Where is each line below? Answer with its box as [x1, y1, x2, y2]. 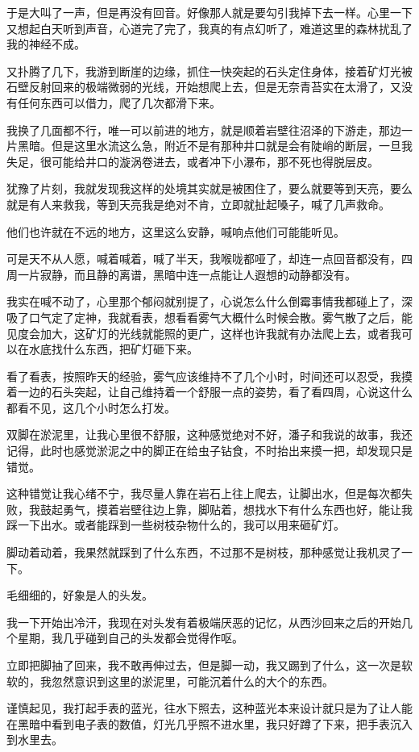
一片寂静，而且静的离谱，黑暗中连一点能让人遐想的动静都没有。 [17, 265, 356, 282]
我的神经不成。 [6, 36, 85, 52]
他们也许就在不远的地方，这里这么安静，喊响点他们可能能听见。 [6, 223, 345, 240]
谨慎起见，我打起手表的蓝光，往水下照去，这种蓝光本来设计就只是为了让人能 [6, 700, 413, 716]
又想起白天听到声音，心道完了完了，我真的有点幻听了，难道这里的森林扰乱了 [6, 19, 413, 36]
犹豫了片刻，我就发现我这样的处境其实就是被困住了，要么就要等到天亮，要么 [6, 180, 413, 197]
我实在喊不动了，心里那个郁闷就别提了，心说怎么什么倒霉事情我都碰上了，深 [6, 293, 413, 310]
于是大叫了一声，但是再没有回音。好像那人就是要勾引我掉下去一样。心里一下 [6, 4, 413, 20]
